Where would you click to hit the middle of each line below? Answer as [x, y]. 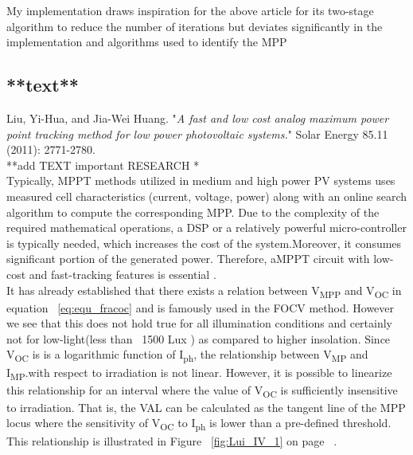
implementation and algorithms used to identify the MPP [147, 42]
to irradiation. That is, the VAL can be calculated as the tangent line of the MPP [206, 407]
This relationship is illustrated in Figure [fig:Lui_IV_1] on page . [172, 440]
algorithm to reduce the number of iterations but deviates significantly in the [195, 26]
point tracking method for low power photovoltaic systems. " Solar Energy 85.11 [197, 133]
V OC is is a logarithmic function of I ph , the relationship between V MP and [187, 355]
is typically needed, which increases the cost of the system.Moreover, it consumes [204, 243]
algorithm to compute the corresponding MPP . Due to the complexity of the [193, 212]
